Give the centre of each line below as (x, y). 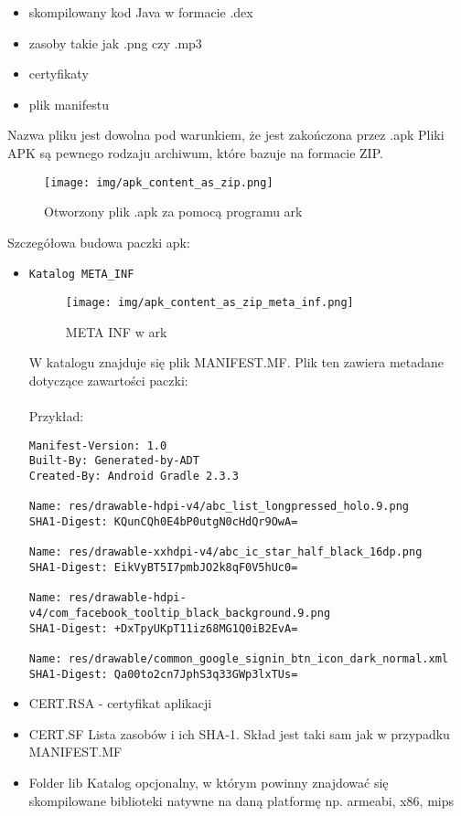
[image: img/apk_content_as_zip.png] (159, 182)
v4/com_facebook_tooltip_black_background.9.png (180, 613)
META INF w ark (116, 331)
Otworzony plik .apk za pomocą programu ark (173, 212)
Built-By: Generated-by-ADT (114, 461)
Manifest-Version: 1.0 (98, 445)
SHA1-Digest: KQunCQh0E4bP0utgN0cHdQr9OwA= (163, 521)
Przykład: (56, 416)
